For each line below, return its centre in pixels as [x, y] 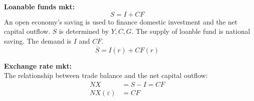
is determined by [84, 31]
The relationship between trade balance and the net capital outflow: [106, 75]
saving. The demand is [38, 40]
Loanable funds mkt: [39, 6]
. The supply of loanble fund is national [191, 31]
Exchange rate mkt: [38, 65]
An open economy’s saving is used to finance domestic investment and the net [121, 21]
